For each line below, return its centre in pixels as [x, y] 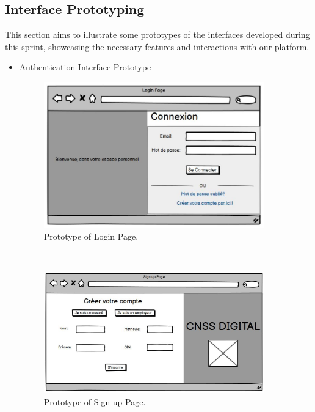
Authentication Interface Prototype [85, 67]
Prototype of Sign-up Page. [95, 401]
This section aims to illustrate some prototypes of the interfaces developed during [157, 35]
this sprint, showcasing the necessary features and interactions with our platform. [157, 46]
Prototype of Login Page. [91, 236]
